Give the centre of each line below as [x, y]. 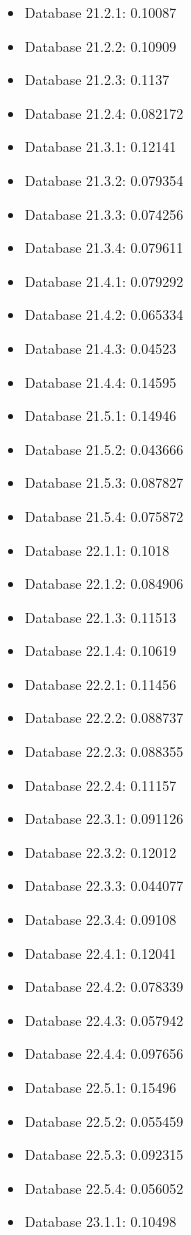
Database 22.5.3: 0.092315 [104, 1154]
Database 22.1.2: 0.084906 [104, 583]
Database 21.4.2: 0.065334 [104, 314]
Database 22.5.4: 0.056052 [104, 1187]
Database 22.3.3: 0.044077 [104, 885]
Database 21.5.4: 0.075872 [104, 515]
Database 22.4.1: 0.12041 [100, 952]
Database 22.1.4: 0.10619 [100, 650]
